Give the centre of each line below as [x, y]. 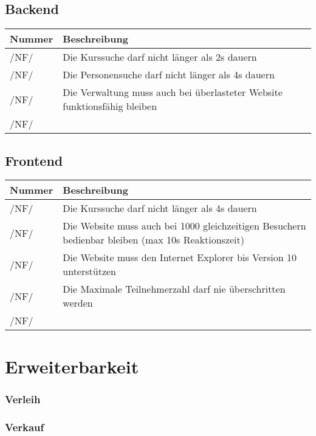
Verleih [23, 399]
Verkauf [25, 427]
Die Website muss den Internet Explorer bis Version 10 [180, 257]
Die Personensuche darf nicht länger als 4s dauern [169, 75]
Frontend [34, 160]
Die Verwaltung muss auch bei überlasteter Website [173, 92]
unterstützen [89, 271]
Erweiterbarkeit [72, 366]
